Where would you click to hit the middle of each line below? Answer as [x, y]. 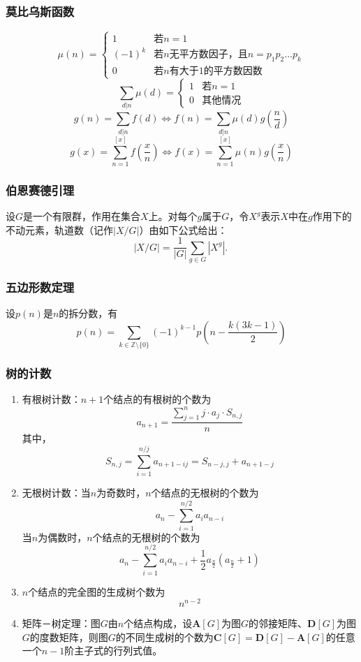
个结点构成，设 [158, 623]
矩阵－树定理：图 [61, 623]
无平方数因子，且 [208, 55]
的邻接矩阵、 [278, 623]
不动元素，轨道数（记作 [59, 229]
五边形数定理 [40, 287]
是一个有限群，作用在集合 [82, 216]
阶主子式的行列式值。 [113, 650]
